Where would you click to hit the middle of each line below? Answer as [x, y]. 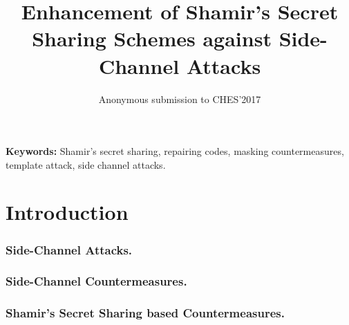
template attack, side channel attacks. [86, 164]
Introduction [67, 212]
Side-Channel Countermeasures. [96, 281]
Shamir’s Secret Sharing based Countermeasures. [145, 313]
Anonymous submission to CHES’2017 [180, 99]
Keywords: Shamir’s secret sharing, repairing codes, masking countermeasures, [175, 151]
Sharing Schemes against [152, 38]
